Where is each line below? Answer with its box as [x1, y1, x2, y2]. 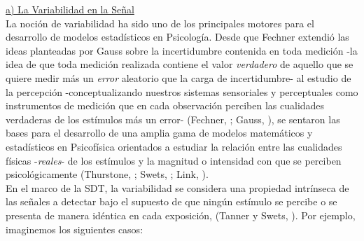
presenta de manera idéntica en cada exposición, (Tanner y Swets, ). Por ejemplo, [6, 207, 356, 222]
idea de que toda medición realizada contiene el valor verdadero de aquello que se [6, 57, 353, 71]
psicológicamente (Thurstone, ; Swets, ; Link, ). [6, 167, 209, 181]
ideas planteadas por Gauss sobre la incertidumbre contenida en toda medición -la [6, 43, 358, 57]
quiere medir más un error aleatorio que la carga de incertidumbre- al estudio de [6, 70, 351, 85]
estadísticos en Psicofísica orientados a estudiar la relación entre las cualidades [6, 139, 342, 153]
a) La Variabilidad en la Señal [6, 2, 134, 16]
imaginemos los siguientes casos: [6, 221, 143, 236]
